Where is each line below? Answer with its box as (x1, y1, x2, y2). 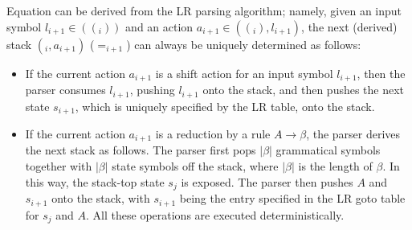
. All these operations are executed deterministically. (86, 206, 345, 223)
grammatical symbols (275, 142, 381, 158)
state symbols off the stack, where (112, 158, 279, 174)
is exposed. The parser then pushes (181, 173, 353, 190)
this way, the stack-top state (25, 173, 165, 190)
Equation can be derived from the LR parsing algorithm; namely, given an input (6, 2, 402, 18)
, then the (357, 64, 406, 81)
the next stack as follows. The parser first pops (25, 142, 256, 158)
